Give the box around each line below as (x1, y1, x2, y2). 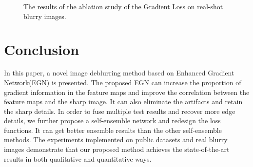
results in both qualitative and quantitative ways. (4, 153, 152, 164)
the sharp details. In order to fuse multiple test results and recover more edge (4, 106, 235, 116)
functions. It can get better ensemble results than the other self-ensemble (4, 125, 222, 135)
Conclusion (4, 39, 79, 59)
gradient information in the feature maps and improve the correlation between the (4, 87, 250, 97)
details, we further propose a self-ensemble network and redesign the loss (4, 115, 221, 126)
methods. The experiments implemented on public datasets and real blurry (4, 134, 228, 145)
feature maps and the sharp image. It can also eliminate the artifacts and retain (4, 96, 243, 107)
